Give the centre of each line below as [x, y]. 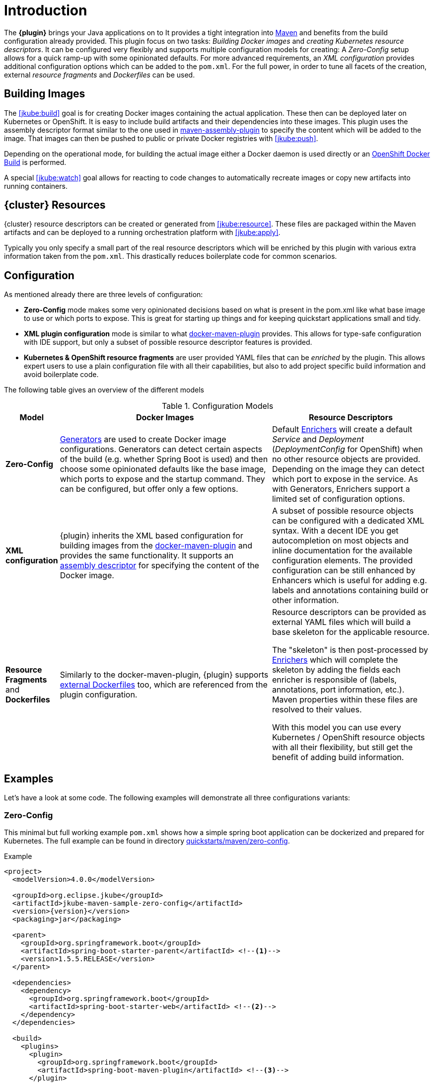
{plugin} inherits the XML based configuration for [151, 536]
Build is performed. [35, 162]
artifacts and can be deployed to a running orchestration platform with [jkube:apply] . [142, 232]
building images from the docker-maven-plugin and [156, 546]
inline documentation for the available [342, 551]
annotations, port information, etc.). [338, 690]
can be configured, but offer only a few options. [149, 489]
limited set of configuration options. [338, 499]
